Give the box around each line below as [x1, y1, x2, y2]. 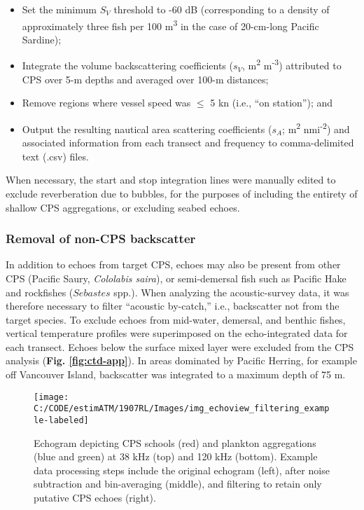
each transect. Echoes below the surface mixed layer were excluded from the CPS [6, 339, 354, 354]
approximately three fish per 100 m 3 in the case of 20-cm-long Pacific [22, 16, 319, 33]
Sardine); [22, 32, 62, 46]
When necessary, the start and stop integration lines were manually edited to [6, 172, 336, 187]
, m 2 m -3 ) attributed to [242, 56, 342, 73]
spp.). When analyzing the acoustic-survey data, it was [113, 284, 349, 299]
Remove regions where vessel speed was [22, 95, 191, 110]
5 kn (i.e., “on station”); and [210, 95, 333, 110]
